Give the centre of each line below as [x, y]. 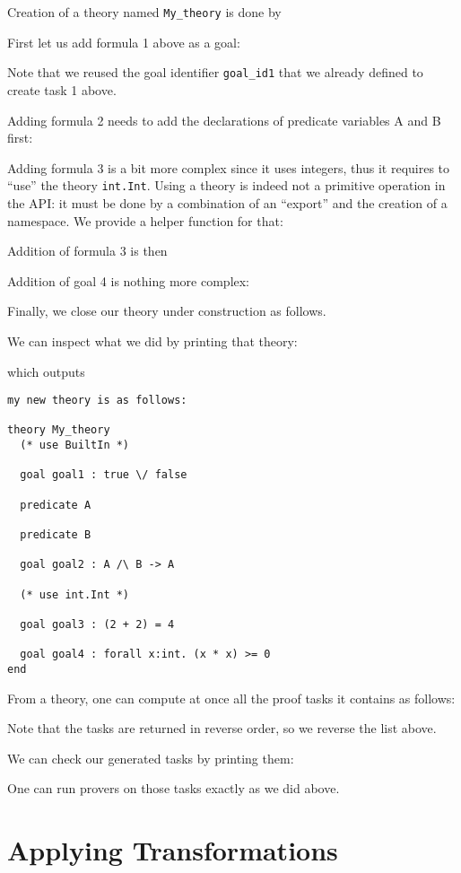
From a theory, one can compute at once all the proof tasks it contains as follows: [231, 698]
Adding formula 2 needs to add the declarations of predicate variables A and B [224, 120]
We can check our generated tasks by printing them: [151, 758]
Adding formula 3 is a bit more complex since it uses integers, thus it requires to [229, 167]
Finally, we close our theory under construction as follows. [167, 311]
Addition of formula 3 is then [87, 251]
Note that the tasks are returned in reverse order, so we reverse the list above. [222, 728]
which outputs [46, 371]
